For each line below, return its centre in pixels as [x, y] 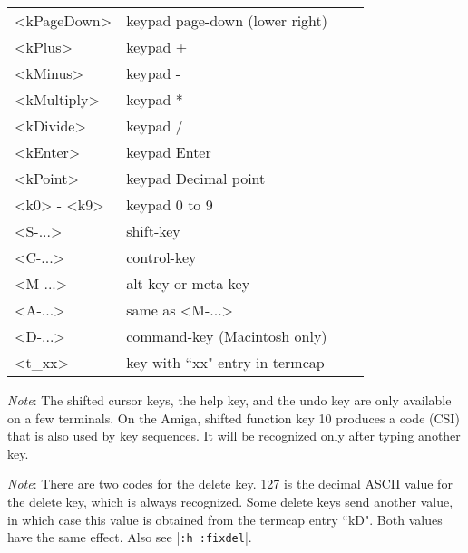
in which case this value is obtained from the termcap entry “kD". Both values [225, 519]
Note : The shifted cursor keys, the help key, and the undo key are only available [229, 400]
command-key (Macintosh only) [227, 336]
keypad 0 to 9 [170, 204]
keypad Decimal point [196, 178]
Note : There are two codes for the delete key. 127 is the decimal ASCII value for [230, 484]
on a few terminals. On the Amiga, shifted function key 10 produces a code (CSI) [234, 417]
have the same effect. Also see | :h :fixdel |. [130, 537]
